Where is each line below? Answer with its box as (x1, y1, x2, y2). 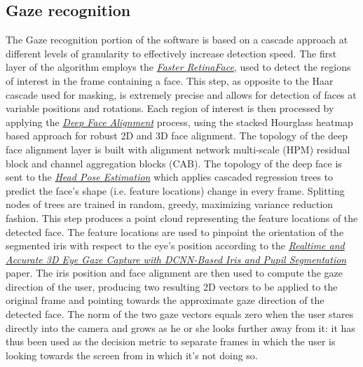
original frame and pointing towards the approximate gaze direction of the (6, 293, 324, 307)
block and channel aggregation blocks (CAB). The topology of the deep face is (6, 155, 342, 170)
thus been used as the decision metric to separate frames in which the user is (6, 334, 336, 349)
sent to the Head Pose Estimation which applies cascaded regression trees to (6, 169, 334, 184)
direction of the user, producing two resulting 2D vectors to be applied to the (6, 279, 338, 293)
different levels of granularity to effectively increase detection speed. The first (6, 46, 337, 60)
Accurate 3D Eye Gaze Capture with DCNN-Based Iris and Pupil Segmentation (6, 251, 347, 266)
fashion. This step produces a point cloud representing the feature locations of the (6, 210, 358, 225)
